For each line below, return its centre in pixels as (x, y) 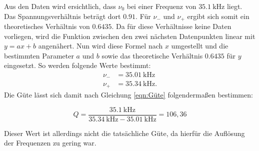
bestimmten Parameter (39, 55)
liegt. (234, 6)
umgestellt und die (200, 46)
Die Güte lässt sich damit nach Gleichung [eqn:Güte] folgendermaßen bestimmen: (128, 94)
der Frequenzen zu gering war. (50, 143)
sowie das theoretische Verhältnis (152, 55)
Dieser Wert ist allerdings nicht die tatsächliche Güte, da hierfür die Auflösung (124, 133)
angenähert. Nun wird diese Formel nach (100, 46)
